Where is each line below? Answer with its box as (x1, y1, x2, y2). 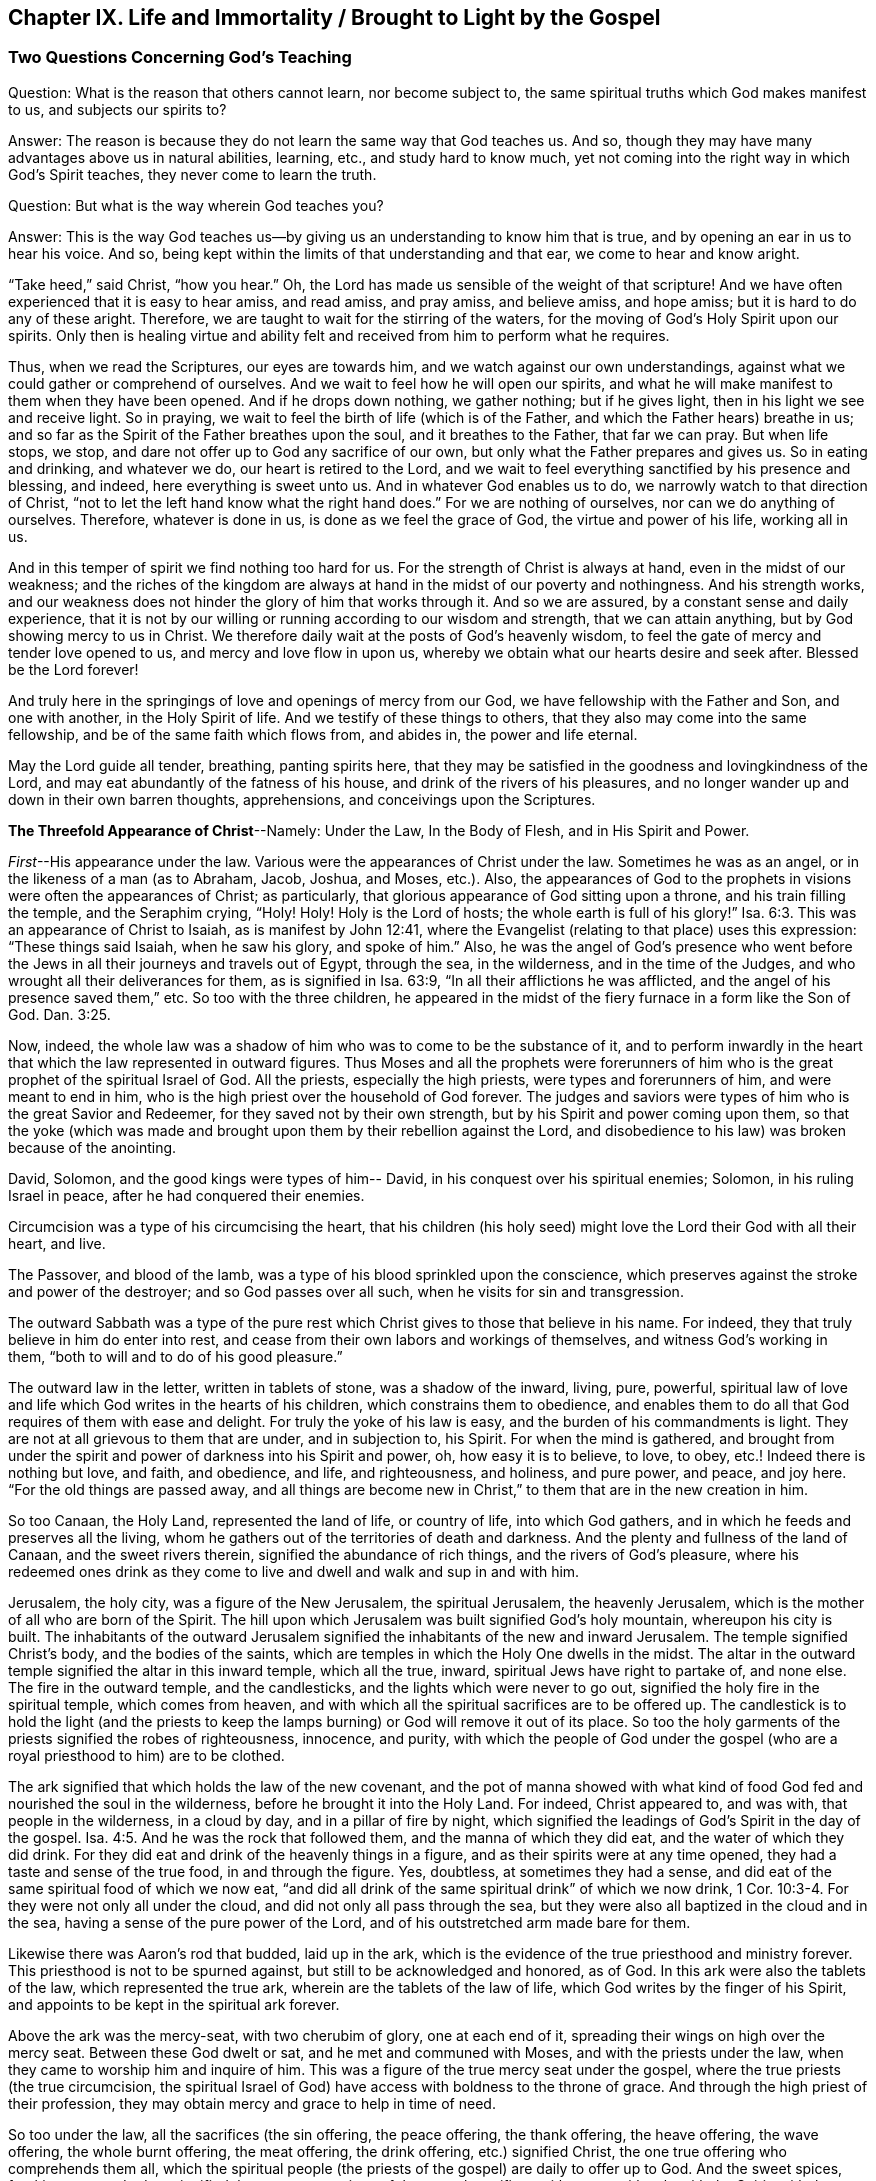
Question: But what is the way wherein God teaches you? (8, 196, 384, 214)
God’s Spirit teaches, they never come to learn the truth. (8, 165, 377, 183)
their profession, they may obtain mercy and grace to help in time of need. (8, 2094, 496, 2112)
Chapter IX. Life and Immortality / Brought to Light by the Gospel (8, 5, 661, 30)
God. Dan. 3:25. (8, 1005, 111, 1023)
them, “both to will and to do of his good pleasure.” (8, 1347, 343, 1365)
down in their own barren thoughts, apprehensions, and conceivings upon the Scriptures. (8, 790, 596, 808)
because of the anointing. (8, 1138, 177, 1156)
